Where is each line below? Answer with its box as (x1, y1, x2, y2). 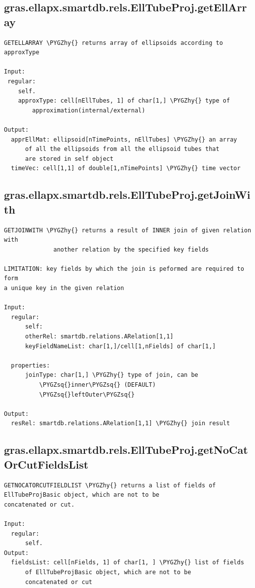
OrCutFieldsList (4, 456, 89, 472)
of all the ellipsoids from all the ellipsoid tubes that (25, 146, 219, 153)
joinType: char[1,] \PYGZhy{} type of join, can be (25, 371, 198, 379)
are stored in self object (25, 155, 113, 162)
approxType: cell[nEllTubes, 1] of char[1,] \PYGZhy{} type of (18, 97, 230, 105)
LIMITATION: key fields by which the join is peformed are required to (4, 265, 244, 272)
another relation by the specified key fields (53, 246, 209, 253)
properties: (11, 362, 50, 369)
